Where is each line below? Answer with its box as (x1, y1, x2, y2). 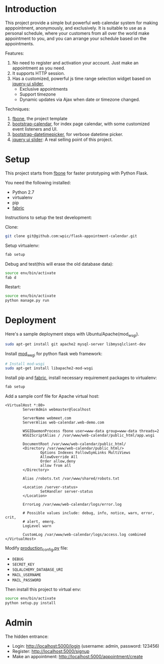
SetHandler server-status (40, 489, 93, 494)
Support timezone (19, 91, 56, 97)
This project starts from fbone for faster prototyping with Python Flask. (5, 170, 149, 176)
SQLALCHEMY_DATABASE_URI (12, 567, 63, 572)
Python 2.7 (12, 189, 34, 195)
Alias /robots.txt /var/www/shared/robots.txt (23, 476, 120, 481)
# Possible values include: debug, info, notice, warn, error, (23, 511, 155, 516)
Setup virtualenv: (5, 243, 40, 248)
